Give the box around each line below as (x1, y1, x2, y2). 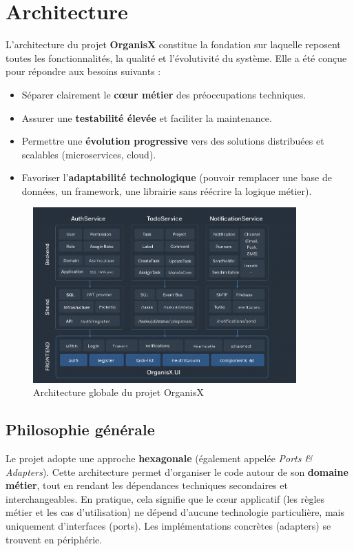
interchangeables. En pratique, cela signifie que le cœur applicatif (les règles (6, 491, 325, 506)
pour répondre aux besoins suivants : (6, 64, 161, 79)
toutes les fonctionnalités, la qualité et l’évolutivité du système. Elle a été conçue (6, 50, 347, 65)
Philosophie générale (6, 419, 155, 440)
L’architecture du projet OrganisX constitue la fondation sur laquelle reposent (6, 37, 341, 52)
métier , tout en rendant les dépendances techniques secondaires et (6, 478, 288, 492)
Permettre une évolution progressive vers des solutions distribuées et (21, 134, 324, 148)
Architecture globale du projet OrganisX (33, 385, 204, 399)
